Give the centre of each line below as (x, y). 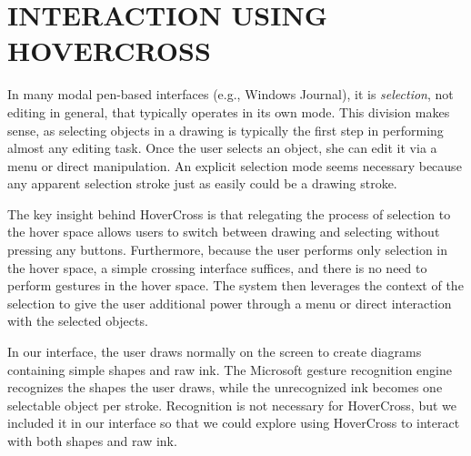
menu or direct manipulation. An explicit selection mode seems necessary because (235, 165)
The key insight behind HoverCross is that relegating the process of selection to (229, 213)
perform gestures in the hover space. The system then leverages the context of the (235, 285)
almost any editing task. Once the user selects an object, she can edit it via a (222, 148)
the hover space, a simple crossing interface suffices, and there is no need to (217, 267)
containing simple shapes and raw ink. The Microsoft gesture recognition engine (230, 369)
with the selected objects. (78, 321)
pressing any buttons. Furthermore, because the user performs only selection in (228, 250)
